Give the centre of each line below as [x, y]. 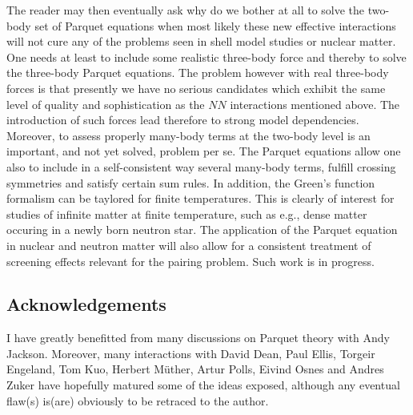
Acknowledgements [86, 304]
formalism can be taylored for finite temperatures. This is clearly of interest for [200, 198]
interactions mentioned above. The [315, 104]
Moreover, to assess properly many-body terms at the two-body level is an [188, 135]
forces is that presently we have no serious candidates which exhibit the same [196, 88]
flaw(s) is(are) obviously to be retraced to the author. [138, 400]
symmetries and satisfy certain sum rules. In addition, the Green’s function [191, 182]
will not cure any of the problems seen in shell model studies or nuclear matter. [201, 41]
